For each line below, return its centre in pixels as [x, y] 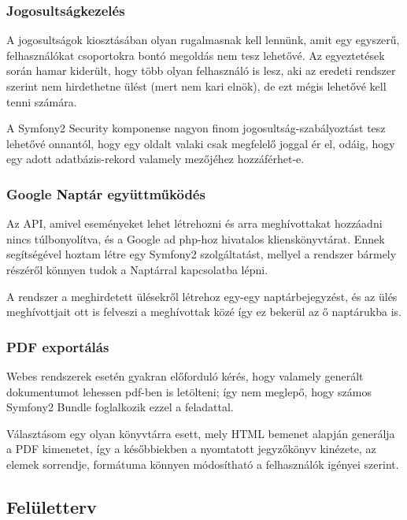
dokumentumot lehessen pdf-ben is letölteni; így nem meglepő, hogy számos [189, 391]
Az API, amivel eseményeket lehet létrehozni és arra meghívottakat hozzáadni [194, 223]
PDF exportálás [58, 346]
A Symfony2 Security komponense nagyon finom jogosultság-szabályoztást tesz [196, 128]
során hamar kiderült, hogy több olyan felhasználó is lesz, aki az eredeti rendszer [201, 71]
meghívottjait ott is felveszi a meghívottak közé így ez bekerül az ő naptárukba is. [204, 312]
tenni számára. [42, 101]
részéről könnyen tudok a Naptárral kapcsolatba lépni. [137, 269]
